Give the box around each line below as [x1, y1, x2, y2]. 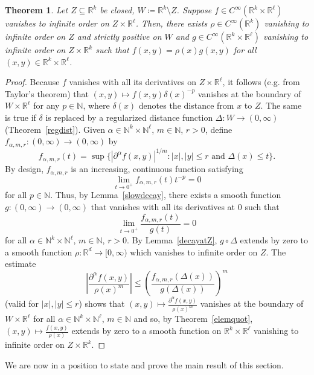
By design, [5, 162, 44, 175]
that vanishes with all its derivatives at [91, 200, 235, 213]
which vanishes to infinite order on [130, 245, 258, 258]
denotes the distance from [138, 99, 234, 112]
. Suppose [176, 4, 212, 16]
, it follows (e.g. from [222, 75, 300, 88]
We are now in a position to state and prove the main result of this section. [5, 358, 284, 371]
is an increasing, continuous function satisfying [71, 162, 243, 175]
